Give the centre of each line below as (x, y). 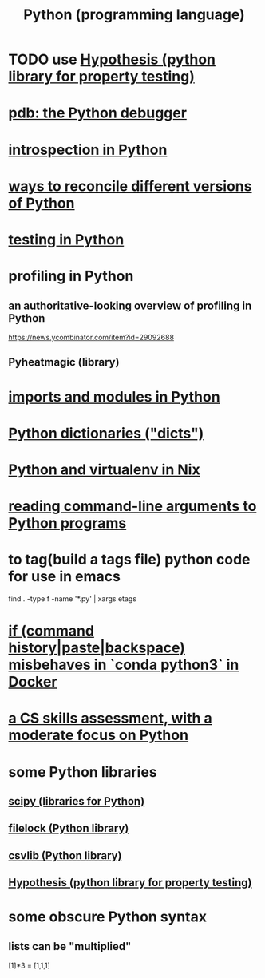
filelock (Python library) (69, 828)
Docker (33, 682)
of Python (42, 203)
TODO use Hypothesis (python (112, 59)
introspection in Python (88, 150)
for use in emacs (65, 577)
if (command (51, 631)
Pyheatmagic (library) (64, 362)
